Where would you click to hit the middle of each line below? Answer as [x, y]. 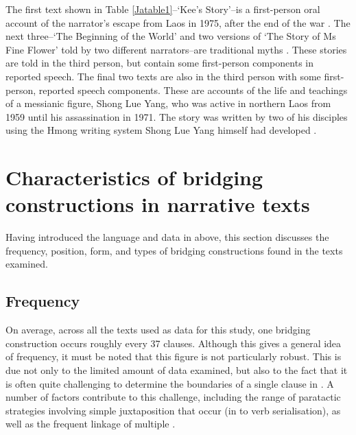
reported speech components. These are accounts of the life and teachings [193, 90]
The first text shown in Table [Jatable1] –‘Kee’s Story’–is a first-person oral [163, 9]
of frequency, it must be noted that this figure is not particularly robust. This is [174, 356]
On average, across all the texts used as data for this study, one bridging [158, 330]
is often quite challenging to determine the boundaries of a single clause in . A [170, 383]
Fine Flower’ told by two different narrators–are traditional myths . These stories [176, 49]
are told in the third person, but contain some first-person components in [159, 63]
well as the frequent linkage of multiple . [91, 424]
